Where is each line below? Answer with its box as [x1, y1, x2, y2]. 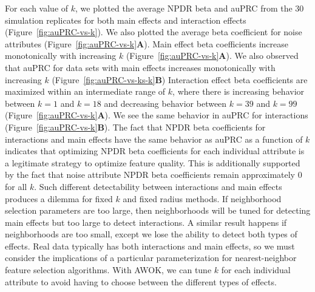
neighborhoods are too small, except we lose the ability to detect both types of [5, 228, 297, 240]
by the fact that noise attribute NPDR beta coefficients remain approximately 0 [5, 168, 302, 181]
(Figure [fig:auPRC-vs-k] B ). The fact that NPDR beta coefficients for [5, 120, 266, 133]
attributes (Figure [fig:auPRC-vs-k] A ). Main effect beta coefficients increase [5, 37, 288, 50]
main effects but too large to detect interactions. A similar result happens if [5, 216, 287, 228]
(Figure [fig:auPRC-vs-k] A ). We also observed [126, 49, 299, 62]
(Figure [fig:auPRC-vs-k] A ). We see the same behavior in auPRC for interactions [5, 109, 308, 121]
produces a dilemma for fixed [5, 192, 113, 205]
